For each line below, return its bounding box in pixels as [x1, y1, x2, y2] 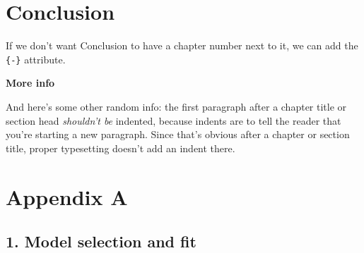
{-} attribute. [6, 51, 66, 66]
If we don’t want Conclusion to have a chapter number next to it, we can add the [6, 38, 358, 53]
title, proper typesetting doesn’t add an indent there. [6, 140, 235, 155]
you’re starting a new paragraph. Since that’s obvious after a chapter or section [6, 127, 350, 142]
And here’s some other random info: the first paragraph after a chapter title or [6, 99, 347, 113]
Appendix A [6, 182, 128, 211]
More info [6, 75, 55, 90]
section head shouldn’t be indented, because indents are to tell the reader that [6, 113, 341, 128]
